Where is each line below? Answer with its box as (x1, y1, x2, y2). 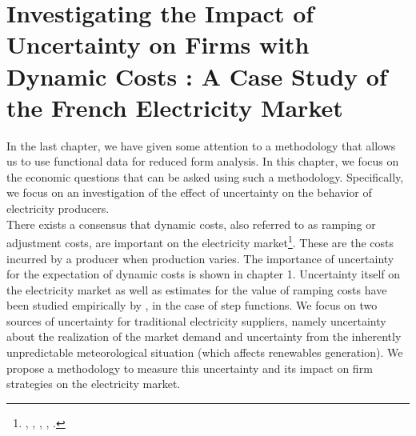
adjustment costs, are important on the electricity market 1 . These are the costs (6, 232, 394, 250)
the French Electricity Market (6, 90, 343, 123)
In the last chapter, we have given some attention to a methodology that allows (6, 137, 396, 154)
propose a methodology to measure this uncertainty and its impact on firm (6, 359, 373, 376)
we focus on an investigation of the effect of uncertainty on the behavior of (6, 184, 372, 201)
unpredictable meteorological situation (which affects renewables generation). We (6, 344, 403, 361)
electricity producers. (6, 200, 110, 217)
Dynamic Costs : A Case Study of (6, 59, 387, 92)
